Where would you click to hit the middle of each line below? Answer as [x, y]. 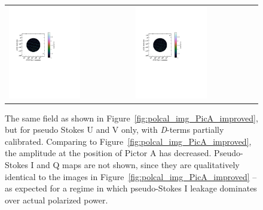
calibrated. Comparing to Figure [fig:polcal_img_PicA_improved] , [128, 141]
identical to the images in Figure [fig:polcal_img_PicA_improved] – [131, 176]
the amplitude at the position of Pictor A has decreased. [108, 153]
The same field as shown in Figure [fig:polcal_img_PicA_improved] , [131, 118]
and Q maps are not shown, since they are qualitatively [138, 165]
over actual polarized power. [56, 200]
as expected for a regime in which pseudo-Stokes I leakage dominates [131, 188]
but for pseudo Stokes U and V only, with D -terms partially [114, 130]
